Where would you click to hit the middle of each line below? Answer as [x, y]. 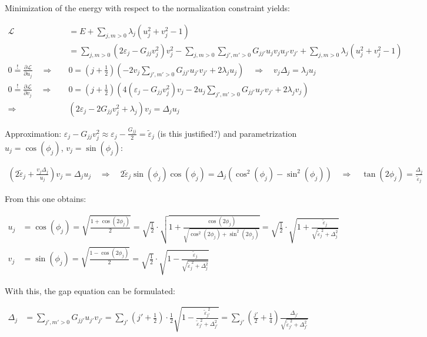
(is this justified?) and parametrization [227, 133]
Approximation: [33, 133]
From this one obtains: [46, 199]
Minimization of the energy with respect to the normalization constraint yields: [147, 8]
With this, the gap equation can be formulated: [90, 290]
